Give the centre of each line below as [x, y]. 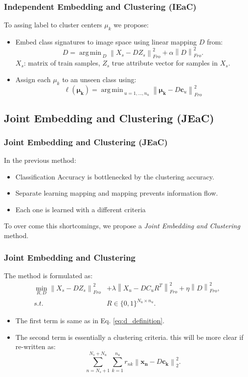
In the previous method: [40, 160]
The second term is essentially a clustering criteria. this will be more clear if [129, 337]
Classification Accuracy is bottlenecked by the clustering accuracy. [115, 176]
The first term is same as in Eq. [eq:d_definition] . [90, 321]
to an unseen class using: [99, 79]
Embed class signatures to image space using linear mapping [106, 42]
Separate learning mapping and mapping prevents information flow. [117, 193]
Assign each [33, 79]
